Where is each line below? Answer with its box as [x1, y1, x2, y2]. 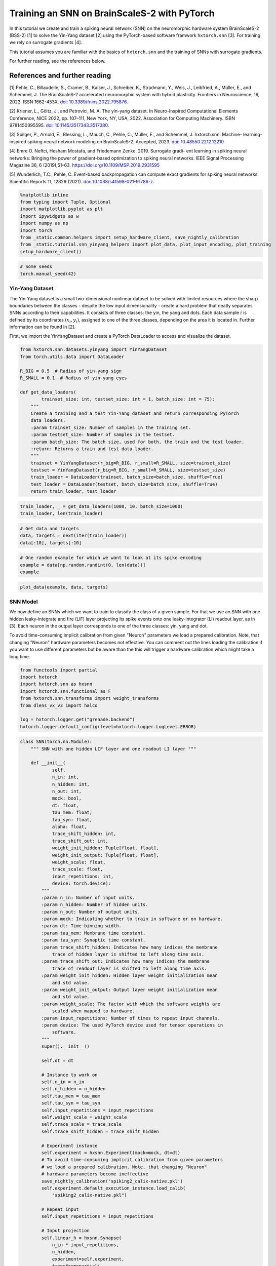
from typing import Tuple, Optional [20, 199, 111, 205]
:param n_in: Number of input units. [41, 894, 135, 900]
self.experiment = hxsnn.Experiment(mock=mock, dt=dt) [41, 1150, 181, 1156]
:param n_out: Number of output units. [41, 909, 140, 915]
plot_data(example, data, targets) [20, 584, 108, 590]
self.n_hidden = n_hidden [41, 1086, 106, 1092]
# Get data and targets [20, 526, 80, 531]
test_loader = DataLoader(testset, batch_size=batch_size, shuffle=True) [30, 481, 218, 487]
